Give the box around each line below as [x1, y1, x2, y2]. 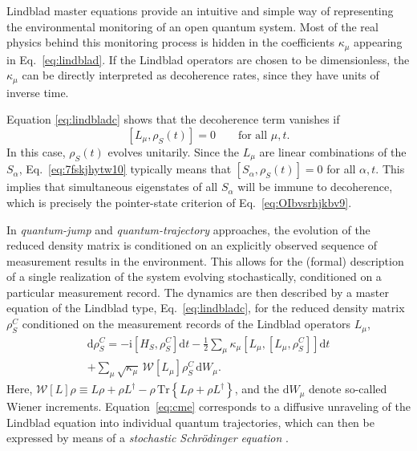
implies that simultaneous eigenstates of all [6, 178, 218, 195]
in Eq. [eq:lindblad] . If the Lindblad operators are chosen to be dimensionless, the [6, 51, 410, 67]
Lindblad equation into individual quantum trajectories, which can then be [6, 413, 374, 430]
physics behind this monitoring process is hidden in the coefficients [6, 34, 334, 51]
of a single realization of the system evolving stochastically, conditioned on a [6, 268, 382, 285]
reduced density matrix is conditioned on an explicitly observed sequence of [6, 237, 378, 254]
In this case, [6, 143, 66, 160]
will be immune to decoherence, [237, 178, 393, 195]
